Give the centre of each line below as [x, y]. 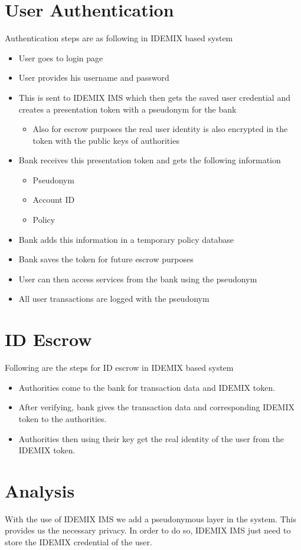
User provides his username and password [94, 78]
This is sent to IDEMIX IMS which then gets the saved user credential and [154, 97]
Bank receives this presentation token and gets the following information [150, 160]
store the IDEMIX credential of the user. [78, 542]
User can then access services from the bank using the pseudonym [138, 279]
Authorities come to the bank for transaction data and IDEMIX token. [147, 387]
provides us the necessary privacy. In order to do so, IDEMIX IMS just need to [148, 530]
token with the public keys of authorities [106, 140]
